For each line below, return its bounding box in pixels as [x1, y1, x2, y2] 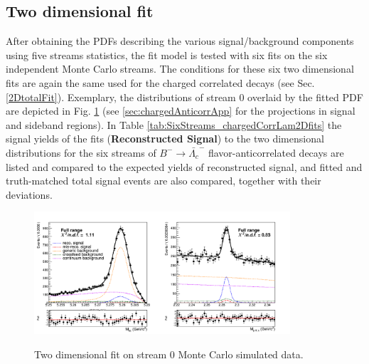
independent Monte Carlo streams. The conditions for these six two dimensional [6, 61, 354, 76]
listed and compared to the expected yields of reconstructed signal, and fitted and [6, 159, 363, 174]
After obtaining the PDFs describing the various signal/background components [6, 33, 354, 48]
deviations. [6, 187, 53, 202]
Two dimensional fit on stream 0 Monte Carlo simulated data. [34, 346, 304, 361]
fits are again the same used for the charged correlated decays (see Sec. [6, 75, 315, 90]
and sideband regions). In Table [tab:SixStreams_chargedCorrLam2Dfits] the [6, 117, 342, 132]
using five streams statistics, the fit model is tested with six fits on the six [6, 47, 328, 62]
